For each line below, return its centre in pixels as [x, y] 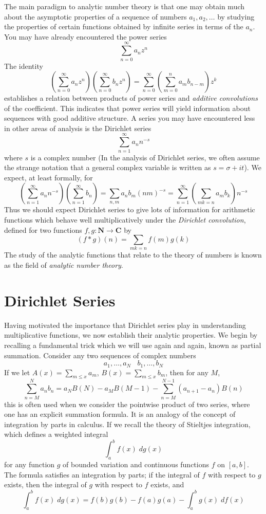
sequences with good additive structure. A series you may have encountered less [130, 118]
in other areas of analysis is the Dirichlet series [78, 128]
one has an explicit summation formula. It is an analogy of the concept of [120, 414]
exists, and [167, 484]
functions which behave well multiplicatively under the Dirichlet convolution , [125, 219]
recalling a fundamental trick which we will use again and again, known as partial [133, 345]
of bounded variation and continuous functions [136, 464]
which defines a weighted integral [56, 434]
